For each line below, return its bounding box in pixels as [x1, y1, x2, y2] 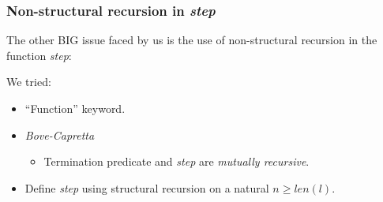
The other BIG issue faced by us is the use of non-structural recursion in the [6, 32, 377, 48]
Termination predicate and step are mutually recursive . [43, 153, 310, 170]
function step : [6, 47, 72, 63]
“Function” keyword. [24, 100, 126, 116]
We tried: [6, 73, 51, 90]
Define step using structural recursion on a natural [24, 179, 269, 196]
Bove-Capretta [24, 126, 95, 143]
